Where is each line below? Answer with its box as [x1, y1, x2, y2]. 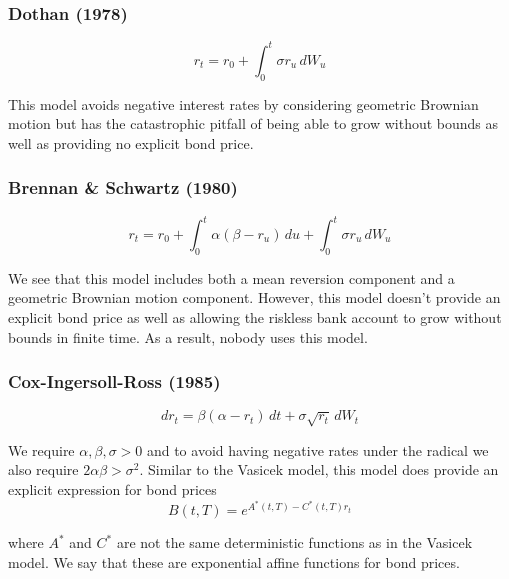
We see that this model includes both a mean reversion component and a [8, 267, 455, 288]
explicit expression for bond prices [8, 478, 217, 499]
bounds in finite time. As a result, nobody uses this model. [8, 326, 368, 347]
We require [8, 439, 75, 460]
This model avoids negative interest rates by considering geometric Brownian [8, 93, 479, 114]
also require [8, 459, 79, 480]
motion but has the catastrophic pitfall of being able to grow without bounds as [8, 113, 499, 134]
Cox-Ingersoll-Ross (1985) [8, 369, 221, 394]
